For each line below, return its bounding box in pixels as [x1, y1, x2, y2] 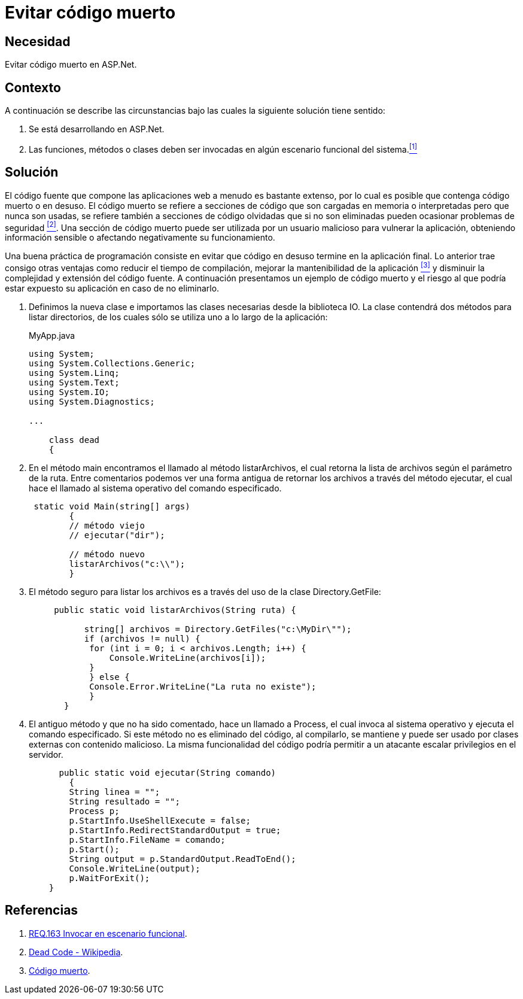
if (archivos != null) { [84, 633, 200, 643]
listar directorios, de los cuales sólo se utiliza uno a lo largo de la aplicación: [29, 311, 328, 322]
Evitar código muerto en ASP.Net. [5, 59, 137, 70]
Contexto [5, 80, 61, 95]
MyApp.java [29, 330, 75, 341]
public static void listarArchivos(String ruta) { [54, 605, 296, 615]
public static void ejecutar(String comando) [59, 767, 276, 778]
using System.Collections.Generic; [29, 358, 196, 368]
